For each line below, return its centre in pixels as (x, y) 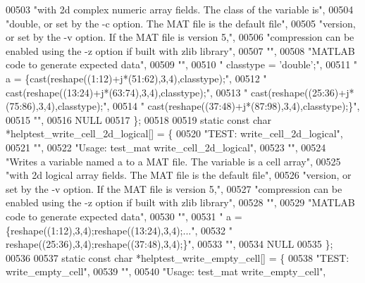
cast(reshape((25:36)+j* (303, 92)
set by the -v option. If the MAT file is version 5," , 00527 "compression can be (174, 188)
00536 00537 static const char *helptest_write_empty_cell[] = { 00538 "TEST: (178, 257)
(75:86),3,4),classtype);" (56, 106)
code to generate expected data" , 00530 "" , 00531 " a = (124, 216)
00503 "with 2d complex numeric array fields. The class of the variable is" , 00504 (180, 9)
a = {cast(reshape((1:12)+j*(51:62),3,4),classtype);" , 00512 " (136, 78)
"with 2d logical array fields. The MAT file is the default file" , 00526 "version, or (179, 175)
